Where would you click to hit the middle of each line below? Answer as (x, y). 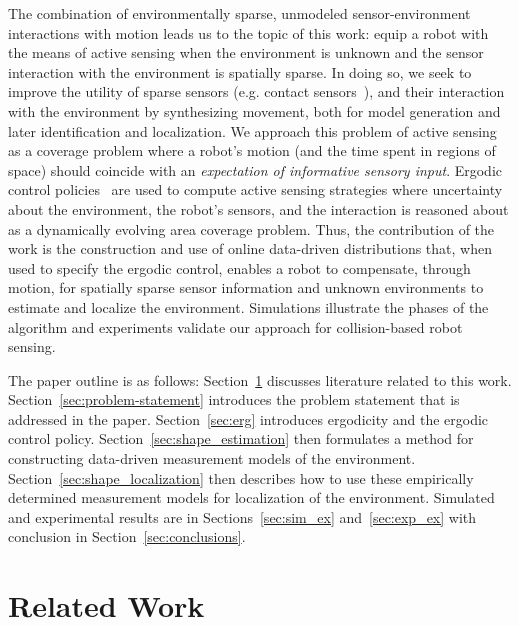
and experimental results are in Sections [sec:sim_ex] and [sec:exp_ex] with (242, 516)
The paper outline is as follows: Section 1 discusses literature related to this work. (260, 379)
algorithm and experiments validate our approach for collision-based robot (235, 326)
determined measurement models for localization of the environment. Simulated (251, 497)
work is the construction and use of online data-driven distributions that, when (250, 248)
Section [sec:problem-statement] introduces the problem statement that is (234, 399)
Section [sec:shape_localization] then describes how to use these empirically (241, 477)
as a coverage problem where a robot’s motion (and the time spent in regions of (252, 150)
